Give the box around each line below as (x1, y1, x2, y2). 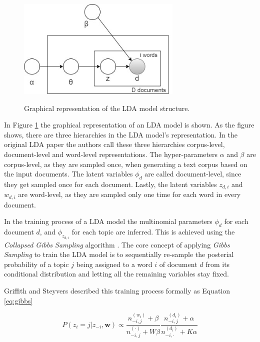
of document (159, 258, 197, 269)
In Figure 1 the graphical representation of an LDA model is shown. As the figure (4, 119, 254, 130)
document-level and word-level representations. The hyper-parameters (4, 148, 218, 159)
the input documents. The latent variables (4, 168, 133, 179)
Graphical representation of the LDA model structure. (24, 102, 190, 113)
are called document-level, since (144, 168, 241, 179)
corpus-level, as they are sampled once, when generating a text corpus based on (4, 158, 247, 169)
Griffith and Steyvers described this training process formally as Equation (4, 285, 230, 295)
